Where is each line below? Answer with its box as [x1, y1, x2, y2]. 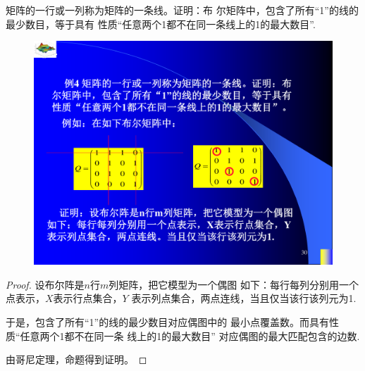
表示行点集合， [53, 291, 123, 306]
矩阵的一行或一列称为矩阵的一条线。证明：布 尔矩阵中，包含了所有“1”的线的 [6, 3, 359, 17]
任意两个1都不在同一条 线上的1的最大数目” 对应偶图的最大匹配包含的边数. [20, 328, 360, 343]
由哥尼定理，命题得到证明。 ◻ [6, 352, 147, 367]
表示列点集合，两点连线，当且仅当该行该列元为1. [131, 291, 357, 306]
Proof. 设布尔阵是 [6, 277, 85, 291]
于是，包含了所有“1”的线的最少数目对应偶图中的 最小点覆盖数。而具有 [6, 314, 329, 329]
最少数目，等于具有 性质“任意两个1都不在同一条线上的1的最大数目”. [6, 16, 316, 31]
